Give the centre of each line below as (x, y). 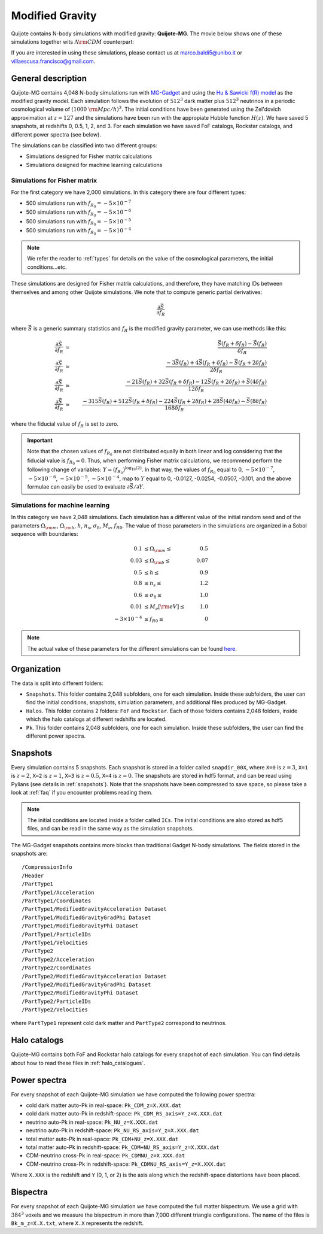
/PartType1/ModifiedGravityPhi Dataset (80, 926)
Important (40, 440)
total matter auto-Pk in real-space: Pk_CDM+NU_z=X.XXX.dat (102, 1139)
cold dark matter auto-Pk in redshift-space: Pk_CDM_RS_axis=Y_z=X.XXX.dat (124, 1114)
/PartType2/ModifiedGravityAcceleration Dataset (94, 976)
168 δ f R (174, 409)
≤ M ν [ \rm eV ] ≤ (164, 608)
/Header (33, 875)
